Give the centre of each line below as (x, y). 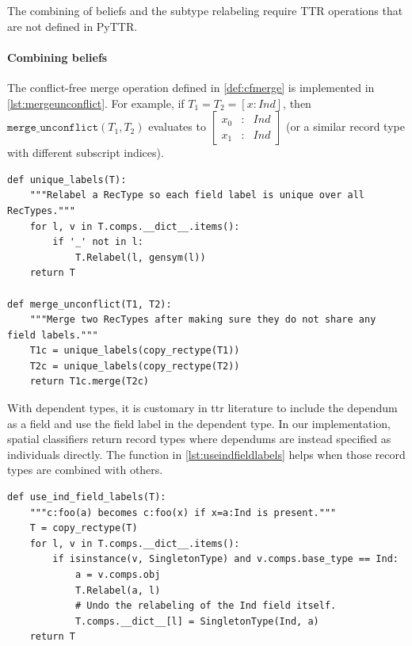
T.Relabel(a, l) (118, 590)
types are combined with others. (85, 470)
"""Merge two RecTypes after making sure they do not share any (203, 320)
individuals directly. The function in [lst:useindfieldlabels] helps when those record (206, 454)
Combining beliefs (57, 57)
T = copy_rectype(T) (84, 528)
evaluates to (177, 126)
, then (297, 103)
